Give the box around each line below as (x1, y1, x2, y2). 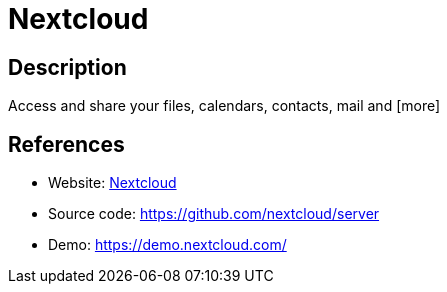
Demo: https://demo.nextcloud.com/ (48, 236, 287, 254)
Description (8, 54, 127, 80)
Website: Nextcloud (48, 174, 177, 192)
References (8, 131, 125, 157)
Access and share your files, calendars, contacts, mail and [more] (8, 97, 441, 115)
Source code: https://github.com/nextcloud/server (48, 205, 380, 223)
